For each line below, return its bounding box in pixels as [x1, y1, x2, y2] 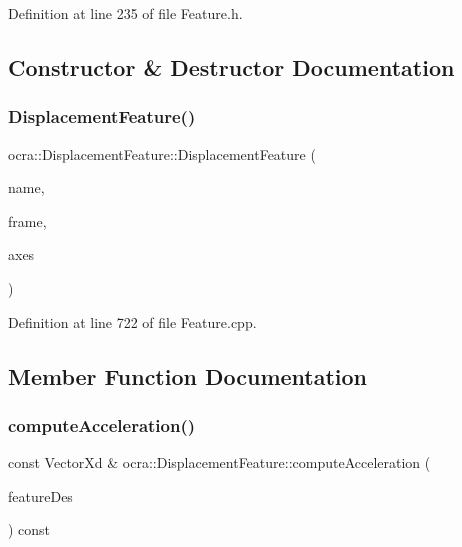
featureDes [8, 485, 73, 506]
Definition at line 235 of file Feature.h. [8, 3, 243, 23]
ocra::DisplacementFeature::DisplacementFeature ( [8, 143, 316, 164]
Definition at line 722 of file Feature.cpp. [8, 311, 257, 332]
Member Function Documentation [8, 360, 368, 391]
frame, [8, 210, 47, 231]
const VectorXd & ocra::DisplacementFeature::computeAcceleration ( [8, 452, 431, 473]
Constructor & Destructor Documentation [8, 51, 455, 82]
